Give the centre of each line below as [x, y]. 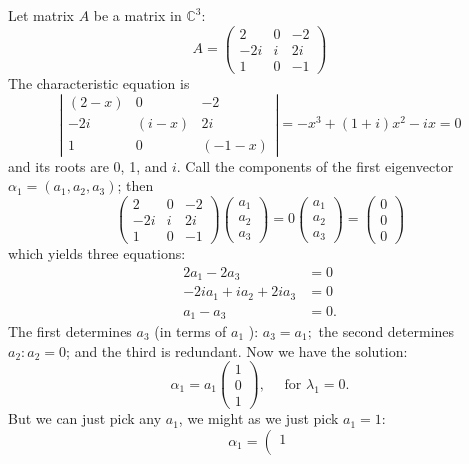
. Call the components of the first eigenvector [315, 165]
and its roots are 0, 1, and [88, 165]
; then [135, 185]
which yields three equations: [97, 252]
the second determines [386, 331]
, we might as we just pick [258, 418]
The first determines [70, 331]
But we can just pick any [85, 418]
